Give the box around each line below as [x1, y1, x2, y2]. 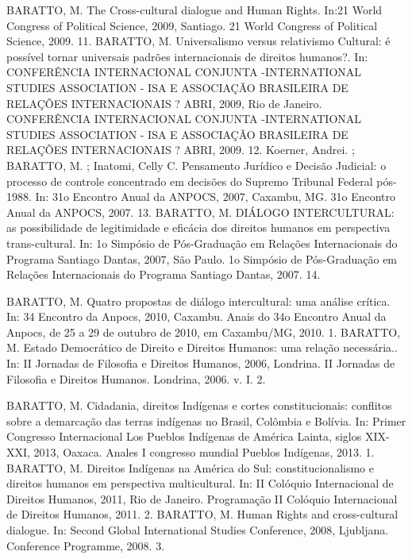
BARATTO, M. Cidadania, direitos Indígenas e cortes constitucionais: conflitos [6, 397, 392, 414]
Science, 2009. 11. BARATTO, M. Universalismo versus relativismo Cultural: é [6, 33, 391, 49]
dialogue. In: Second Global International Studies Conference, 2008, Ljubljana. [6, 522, 389, 538]
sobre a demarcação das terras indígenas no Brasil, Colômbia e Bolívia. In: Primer [6, 412, 406, 429]
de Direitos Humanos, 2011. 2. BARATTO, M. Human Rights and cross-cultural [6, 506, 399, 522]
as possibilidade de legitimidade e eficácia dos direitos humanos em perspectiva [6, 219, 391, 236]
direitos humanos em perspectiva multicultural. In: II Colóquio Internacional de [6, 475, 394, 492]
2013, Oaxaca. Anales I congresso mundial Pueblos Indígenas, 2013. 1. [33, 444, 375, 461]
